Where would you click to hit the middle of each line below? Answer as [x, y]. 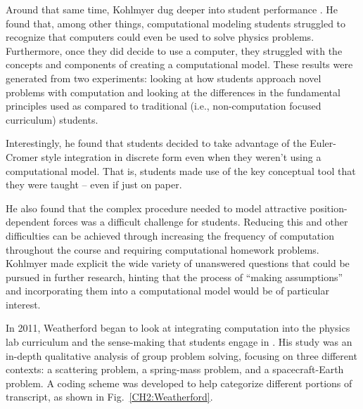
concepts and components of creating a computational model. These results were [179, 64]
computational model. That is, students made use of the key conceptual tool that [181, 170]
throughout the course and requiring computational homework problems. [163, 249]
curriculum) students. [52, 119]
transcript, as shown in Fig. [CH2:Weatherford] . [109, 397]
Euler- [323, 143]
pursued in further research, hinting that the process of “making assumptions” [174, 277]
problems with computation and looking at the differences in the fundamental [173, 92]
